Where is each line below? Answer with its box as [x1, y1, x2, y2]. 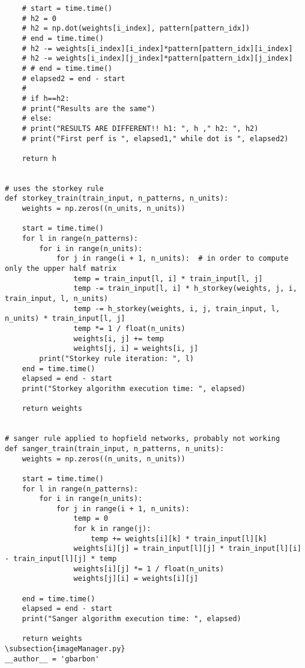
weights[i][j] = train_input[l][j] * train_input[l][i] [73, 544, 301, 553]
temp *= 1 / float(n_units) [73, 324, 186, 333]
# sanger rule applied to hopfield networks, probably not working [5, 434, 280, 443]
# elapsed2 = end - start [22, 74, 125, 83]
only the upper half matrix [5, 264, 117, 273]
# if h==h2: [22, 94, 70, 103]
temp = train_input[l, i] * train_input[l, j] [73, 274, 263, 283]
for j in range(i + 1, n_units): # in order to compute [56, 254, 289, 263]
